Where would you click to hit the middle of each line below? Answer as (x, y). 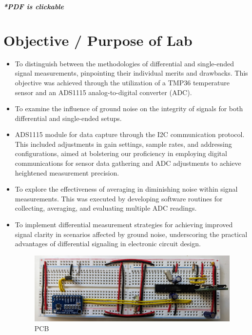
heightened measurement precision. (67, 172)
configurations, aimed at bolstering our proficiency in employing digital (121, 153)
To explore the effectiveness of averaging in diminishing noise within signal (126, 189)
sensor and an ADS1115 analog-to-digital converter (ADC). (103, 92)
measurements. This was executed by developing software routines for (119, 198)
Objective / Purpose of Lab (98, 40)
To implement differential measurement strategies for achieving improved (124, 225)
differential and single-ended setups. (68, 118)
